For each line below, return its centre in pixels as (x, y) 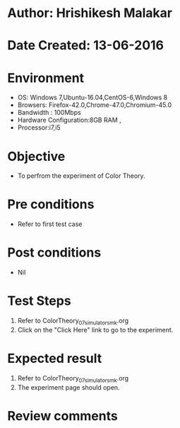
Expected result (55, 359)
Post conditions (54, 253)
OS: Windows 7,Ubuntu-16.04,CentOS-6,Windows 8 (92, 98)
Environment (46, 78)
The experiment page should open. (68, 387)
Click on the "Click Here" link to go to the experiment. (95, 330)
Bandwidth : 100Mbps (49, 113)
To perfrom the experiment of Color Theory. (82, 176)
